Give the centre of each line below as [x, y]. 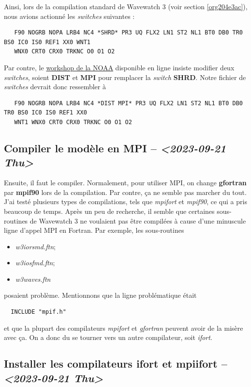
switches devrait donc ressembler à [55, 87]
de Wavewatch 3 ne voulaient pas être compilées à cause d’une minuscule [138, 220]
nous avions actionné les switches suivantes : [69, 16]
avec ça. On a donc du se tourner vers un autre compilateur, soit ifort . [108, 337]
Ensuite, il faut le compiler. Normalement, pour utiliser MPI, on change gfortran [125, 183]
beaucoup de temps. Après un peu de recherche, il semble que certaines [109, 211]
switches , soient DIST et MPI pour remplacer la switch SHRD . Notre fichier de [125, 77]
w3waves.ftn [33, 279]
